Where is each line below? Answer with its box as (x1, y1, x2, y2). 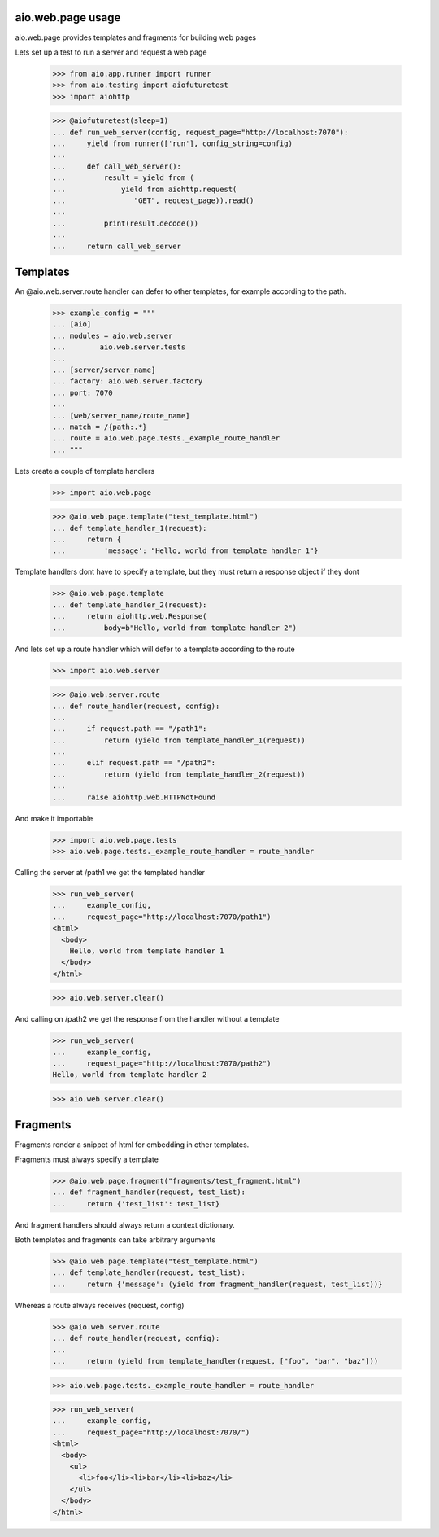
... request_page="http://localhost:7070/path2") (52, 1059, 272, 1068)
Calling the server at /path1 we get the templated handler (15, 867, 206, 877)
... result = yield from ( (52, 173, 194, 182)
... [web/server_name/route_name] (52, 411, 190, 420)
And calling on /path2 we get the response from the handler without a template (15, 1014, 280, 1024)
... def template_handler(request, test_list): (52, 1268, 246, 1277)
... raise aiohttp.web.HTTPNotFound (52, 792, 215, 802)
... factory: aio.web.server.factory (52, 377, 203, 386)
